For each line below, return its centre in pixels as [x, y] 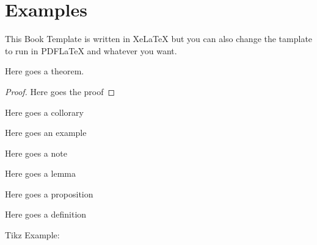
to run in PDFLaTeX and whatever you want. [91, 50]
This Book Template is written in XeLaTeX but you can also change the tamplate [159, 39]
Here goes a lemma [40, 173]
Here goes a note [36, 153]
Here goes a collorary [44, 112]
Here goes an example [46, 133]
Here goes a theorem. [45, 71]
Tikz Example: [32, 235]
